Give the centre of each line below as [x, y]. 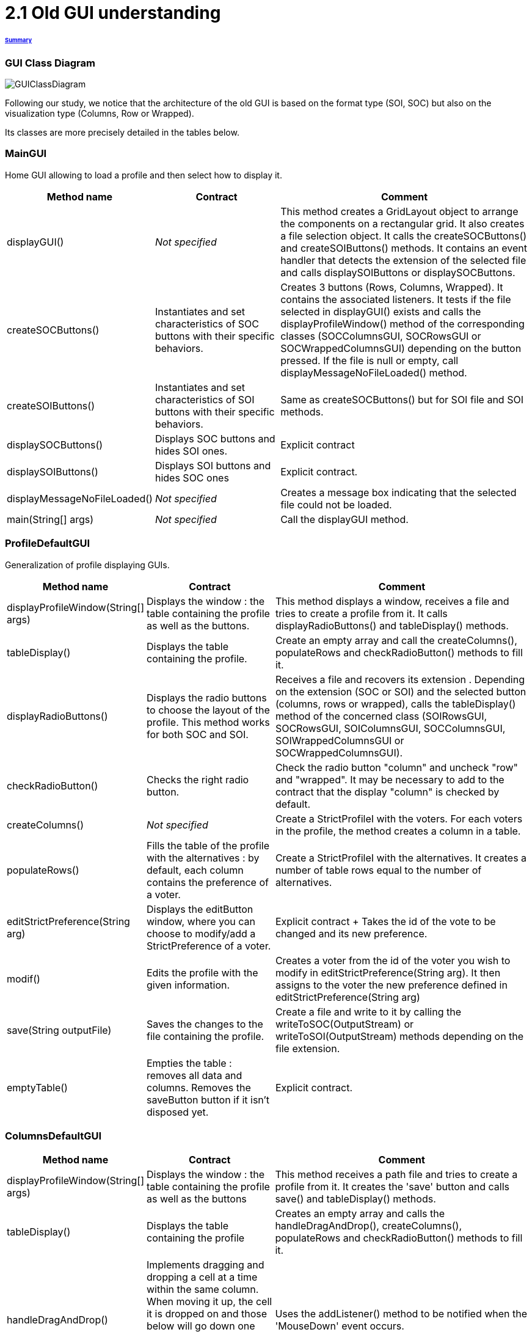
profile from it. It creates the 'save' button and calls [392, 1187]
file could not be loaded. [336, 504]
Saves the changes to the [205, 1024]
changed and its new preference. [351, 933]
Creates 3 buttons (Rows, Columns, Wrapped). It [392, 287]
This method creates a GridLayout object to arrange [399, 211]
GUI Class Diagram [50, 63]
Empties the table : [189, 1063]
